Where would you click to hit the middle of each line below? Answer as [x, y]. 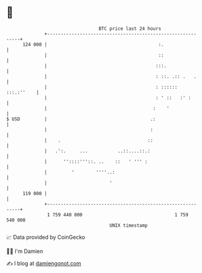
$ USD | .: [81, 119]
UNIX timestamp [129, 225]
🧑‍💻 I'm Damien [25, 251]
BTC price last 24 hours [130, 29]
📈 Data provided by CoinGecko [46, 237]
